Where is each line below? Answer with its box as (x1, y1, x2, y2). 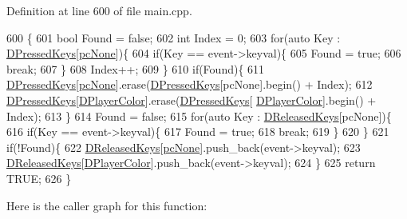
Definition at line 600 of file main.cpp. (6, 2, 192, 18)
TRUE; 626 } (6, 169, 72, 186)
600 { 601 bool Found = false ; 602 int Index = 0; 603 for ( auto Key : (6, 29, 341, 46)
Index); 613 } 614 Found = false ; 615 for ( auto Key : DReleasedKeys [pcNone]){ (6, 107, 392, 124)
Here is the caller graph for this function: (6, 197, 207, 213)
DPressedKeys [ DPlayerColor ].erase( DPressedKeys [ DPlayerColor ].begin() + (6, 91, 377, 108)
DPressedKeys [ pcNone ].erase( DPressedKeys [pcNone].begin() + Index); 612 (6, 76, 373, 93)
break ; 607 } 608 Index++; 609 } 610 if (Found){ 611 (6, 60, 265, 77)
